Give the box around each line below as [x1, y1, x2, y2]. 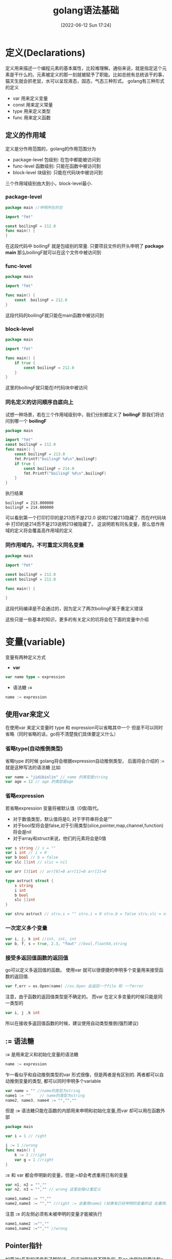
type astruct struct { [5, 878, 54, 884]
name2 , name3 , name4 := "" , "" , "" [5, 1098, 77, 1103]
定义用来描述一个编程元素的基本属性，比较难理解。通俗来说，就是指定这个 [5, 65, 162, 71]
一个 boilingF [18, 418, 47, 424]
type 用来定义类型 [12, 108, 51, 114]
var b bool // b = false [5, 855, 58, 860]
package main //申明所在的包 [5, 205, 63, 210]
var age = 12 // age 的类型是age [5, 779, 74, 784]
